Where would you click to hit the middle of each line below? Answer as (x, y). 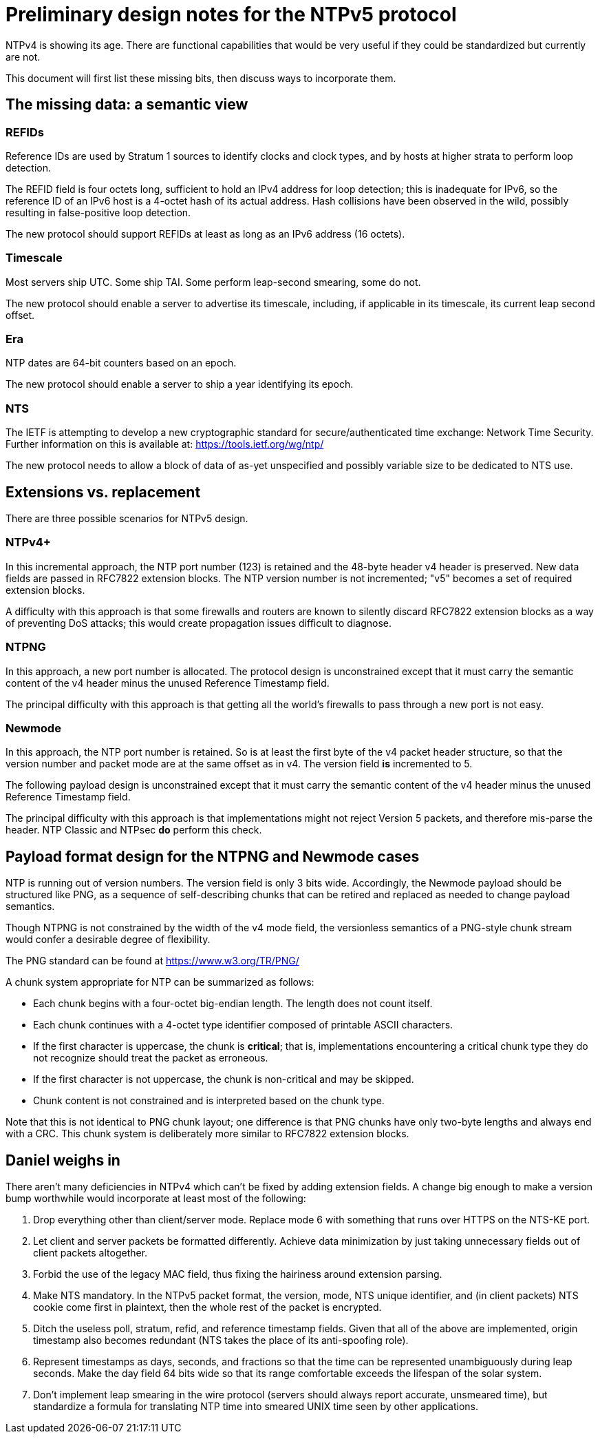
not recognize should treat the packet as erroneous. (151, 1058)
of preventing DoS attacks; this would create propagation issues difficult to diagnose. (199, 623)
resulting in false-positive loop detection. (98, 212)
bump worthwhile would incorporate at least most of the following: (156, 1198)
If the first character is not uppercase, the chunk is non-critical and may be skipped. (224, 1079)
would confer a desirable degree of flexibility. (108, 940)
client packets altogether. (90, 1253)
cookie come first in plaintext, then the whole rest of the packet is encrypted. (207, 1307)
